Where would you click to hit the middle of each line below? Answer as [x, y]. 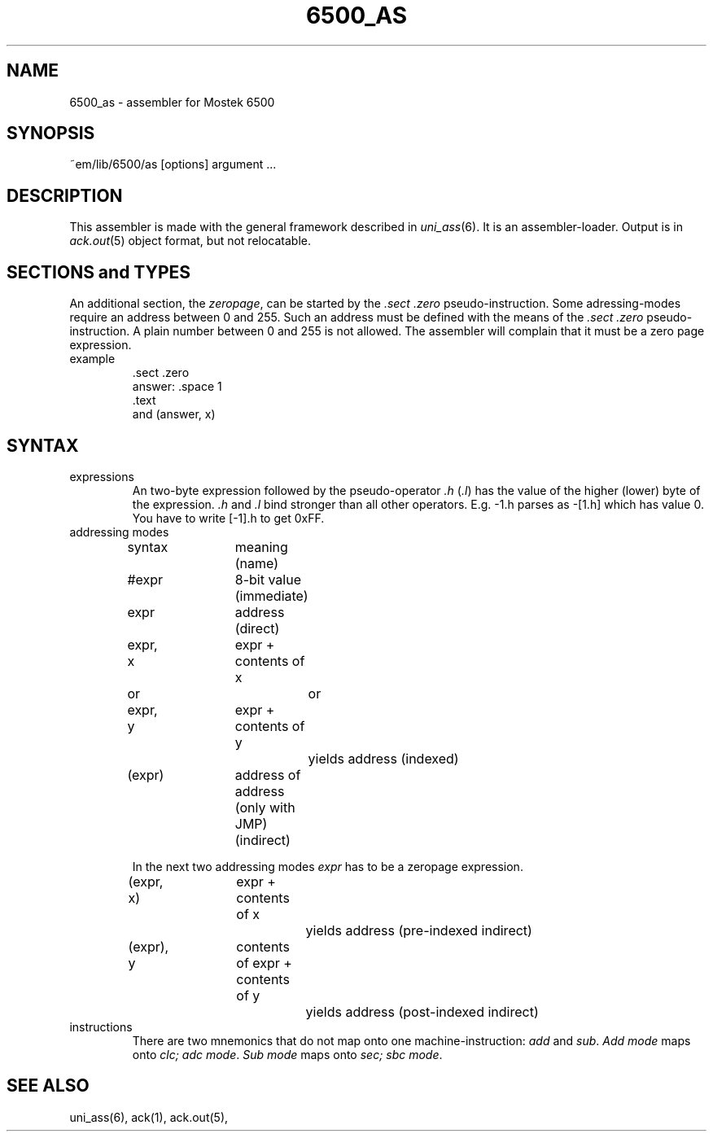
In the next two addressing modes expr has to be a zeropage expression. [328, 866]
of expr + [264, 963]
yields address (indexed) [383, 758]
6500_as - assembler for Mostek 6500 [172, 102]
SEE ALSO [48, 1086]
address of [268, 775]
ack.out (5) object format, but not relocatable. [190, 241]
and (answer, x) [174, 414]
